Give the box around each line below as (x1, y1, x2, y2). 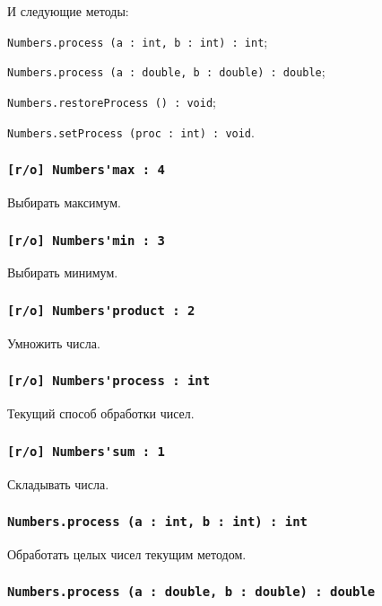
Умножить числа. (7, 333, 100, 352)
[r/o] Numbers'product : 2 (7, 303, 195, 318)
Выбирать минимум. (7, 263, 118, 282)
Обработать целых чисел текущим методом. (7, 544, 247, 563)
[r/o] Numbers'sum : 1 (7, 444, 165, 459)
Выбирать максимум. (7, 193, 121, 211)
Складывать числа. (7, 474, 109, 493)
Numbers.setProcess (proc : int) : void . (7, 122, 255, 141)
